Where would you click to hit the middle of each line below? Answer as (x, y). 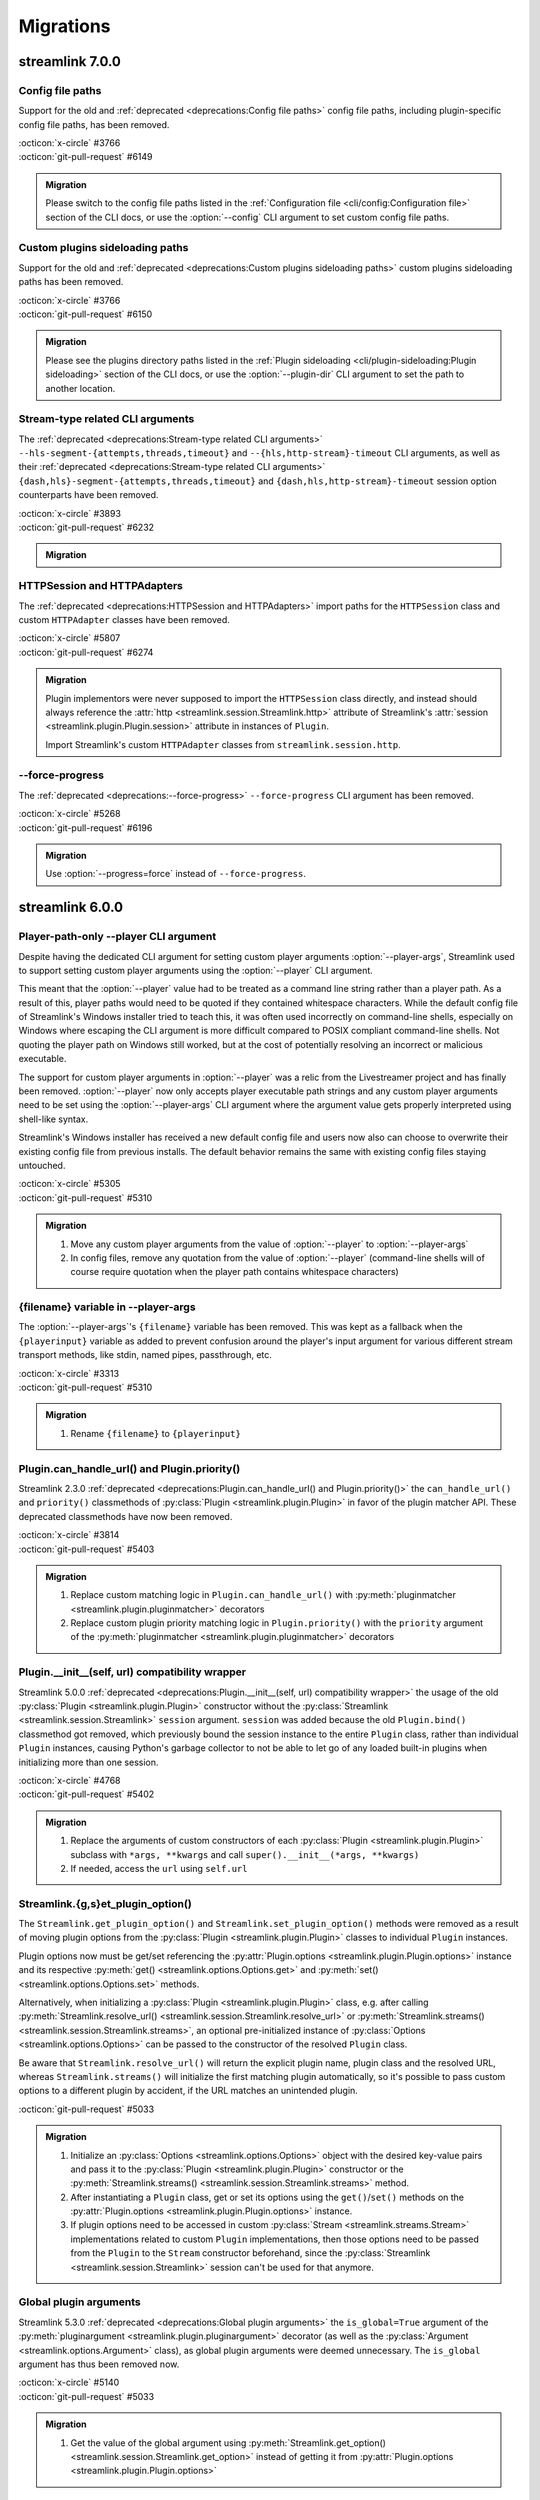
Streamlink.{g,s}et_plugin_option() (105, 1903)
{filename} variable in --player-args (107, 1307)
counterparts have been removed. (88, 495)
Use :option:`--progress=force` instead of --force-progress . (176, 874)
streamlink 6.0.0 (71, 907)
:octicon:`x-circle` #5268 (69, 814)
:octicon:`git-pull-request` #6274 (86, 652)
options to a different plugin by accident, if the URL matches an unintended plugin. (188, 2091)
